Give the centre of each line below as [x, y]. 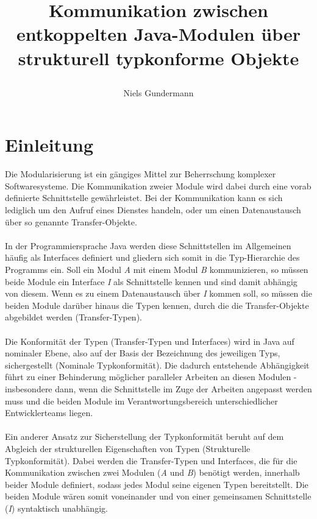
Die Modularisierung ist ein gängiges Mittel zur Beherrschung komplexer [141, 174]
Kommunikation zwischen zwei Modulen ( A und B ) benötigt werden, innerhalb [152, 472]
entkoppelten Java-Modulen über [158, 34]
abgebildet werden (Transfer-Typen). [73, 317]
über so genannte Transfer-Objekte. [71, 221]
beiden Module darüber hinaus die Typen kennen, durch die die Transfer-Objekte [157, 305]
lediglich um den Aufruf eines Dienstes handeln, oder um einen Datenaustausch [153, 210]
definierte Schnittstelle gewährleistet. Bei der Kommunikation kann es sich [144, 198]
